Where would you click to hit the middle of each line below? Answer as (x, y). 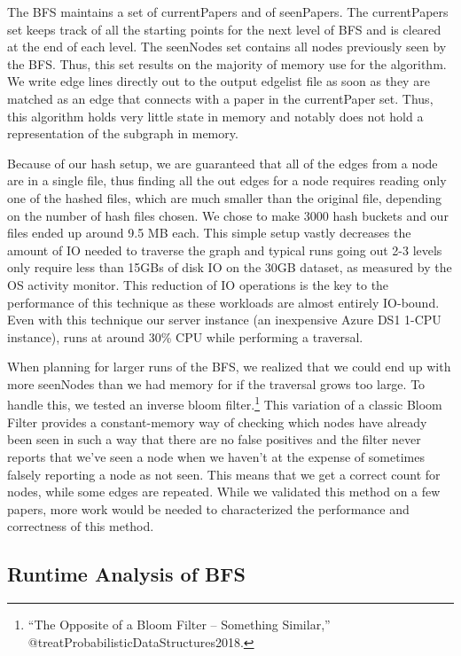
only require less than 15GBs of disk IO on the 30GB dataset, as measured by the (230, 267)
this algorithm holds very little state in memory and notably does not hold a (215, 116)
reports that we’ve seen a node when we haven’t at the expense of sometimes (216, 456)
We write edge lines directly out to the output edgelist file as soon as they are (219, 81)
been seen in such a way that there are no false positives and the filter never (214, 439)
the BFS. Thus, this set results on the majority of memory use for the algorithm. (227, 63)
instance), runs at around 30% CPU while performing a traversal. (185, 336)
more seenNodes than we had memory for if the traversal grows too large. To (216, 383)
